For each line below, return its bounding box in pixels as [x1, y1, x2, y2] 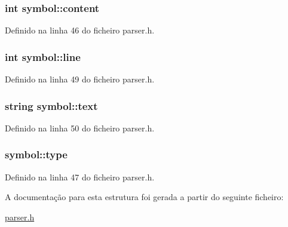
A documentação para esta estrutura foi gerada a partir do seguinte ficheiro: [5, 191, 284, 203]
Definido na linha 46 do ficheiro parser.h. [5, 24, 155, 36]
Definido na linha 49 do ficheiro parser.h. [5, 73, 155, 85]
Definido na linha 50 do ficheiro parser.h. [5, 121, 155, 134]
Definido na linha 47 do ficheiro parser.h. [5, 170, 155, 183]
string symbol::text [5, 98, 98, 113]
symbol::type [5, 147, 68, 162]
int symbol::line [5, 49, 81, 64]
